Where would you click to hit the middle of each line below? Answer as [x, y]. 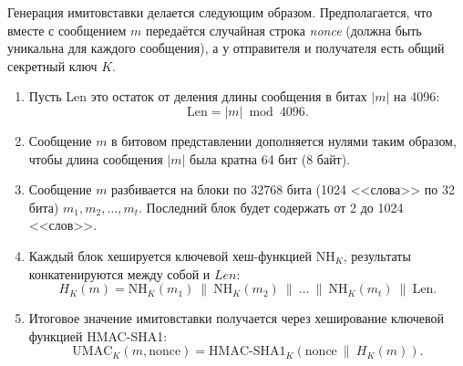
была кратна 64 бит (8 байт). [270, 158]
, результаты [377, 255]
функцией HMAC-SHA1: [98, 335]
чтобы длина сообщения [96, 158]
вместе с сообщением [67, 30]
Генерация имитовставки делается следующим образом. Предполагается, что [220, 12]
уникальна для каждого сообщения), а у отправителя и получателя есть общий [226, 48]
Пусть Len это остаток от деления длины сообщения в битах [198, 96]
